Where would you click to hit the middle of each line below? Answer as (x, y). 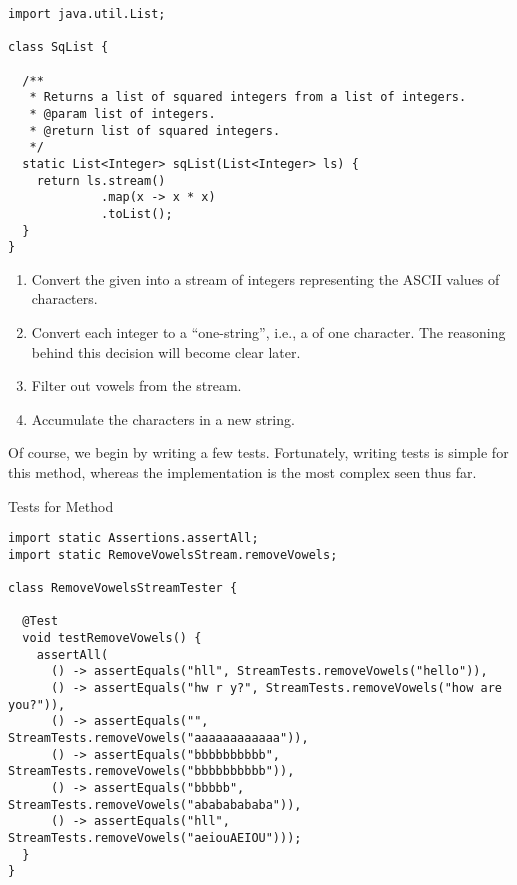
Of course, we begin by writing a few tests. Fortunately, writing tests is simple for (258, 452)
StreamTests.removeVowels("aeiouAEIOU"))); (155, 838)
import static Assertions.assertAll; (133, 538)
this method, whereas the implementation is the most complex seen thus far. (242, 472)
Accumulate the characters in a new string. (163, 418)
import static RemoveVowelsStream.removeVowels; (173, 554)
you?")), (37, 704)
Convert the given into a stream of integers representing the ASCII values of (265, 278)
